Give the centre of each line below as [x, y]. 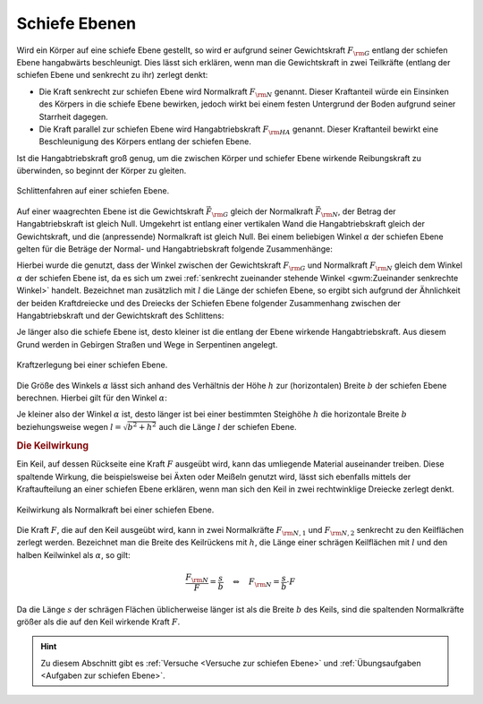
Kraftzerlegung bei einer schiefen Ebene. [92, 365]
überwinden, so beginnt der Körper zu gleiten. [102, 171]
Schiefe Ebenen [76, 23]
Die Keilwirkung [53, 446]
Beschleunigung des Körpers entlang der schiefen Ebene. [145, 142]
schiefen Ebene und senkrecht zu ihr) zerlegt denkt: [112, 75]
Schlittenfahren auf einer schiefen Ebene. [93, 191]
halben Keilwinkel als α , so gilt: [73, 554]
